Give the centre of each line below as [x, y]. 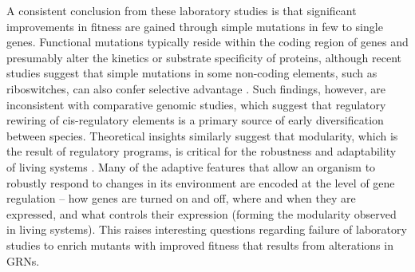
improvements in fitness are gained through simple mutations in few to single [195, 26]
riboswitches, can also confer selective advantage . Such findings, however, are [196, 88]
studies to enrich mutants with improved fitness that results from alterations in [200, 244]
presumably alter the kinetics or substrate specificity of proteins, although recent [204, 57]
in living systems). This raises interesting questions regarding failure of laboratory [207, 229]
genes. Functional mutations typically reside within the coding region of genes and [207, 42]
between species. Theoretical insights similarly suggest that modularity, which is [202, 135]
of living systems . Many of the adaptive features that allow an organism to [191, 166]
